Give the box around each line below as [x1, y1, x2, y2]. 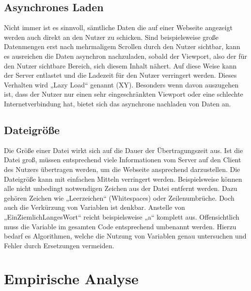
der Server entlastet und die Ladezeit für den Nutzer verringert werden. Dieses [4, 70, 237, 80]
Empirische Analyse [4, 269, 139, 289]
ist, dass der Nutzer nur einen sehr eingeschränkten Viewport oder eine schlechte [4, 89, 243, 99]
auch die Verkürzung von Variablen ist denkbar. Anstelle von [4, 202, 185, 212]
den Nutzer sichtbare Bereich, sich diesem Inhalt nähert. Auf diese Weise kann [4, 60, 237, 70]
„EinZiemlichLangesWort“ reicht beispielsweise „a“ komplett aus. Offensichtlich [4, 211, 239, 222]
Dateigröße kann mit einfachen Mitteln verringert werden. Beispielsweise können [4, 173, 242, 184]
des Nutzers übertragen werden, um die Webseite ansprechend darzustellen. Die [4, 164, 240, 174]
